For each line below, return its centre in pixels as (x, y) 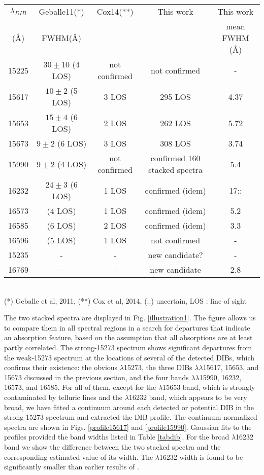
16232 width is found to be (201, 456)
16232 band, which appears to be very (188, 397)
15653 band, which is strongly (209, 387)
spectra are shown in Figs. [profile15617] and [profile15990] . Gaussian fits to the (128, 427)
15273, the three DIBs (158, 367)
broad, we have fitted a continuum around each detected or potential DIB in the (129, 407)
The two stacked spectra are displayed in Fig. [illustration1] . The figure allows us (130, 318)
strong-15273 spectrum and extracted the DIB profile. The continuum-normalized (131, 417)
